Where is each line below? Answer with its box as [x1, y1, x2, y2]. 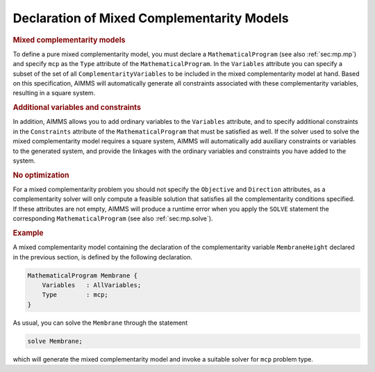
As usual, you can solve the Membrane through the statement [12, 318, 187, 327]
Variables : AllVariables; [42, 282, 142, 289]
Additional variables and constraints [12, 103, 142, 113]
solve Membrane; [27, 337, 83, 345]
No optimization [12, 170, 69, 180]
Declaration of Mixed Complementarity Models [12, 10, 289, 26]
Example [12, 228, 44, 238]
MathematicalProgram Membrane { [27, 271, 138, 280]
